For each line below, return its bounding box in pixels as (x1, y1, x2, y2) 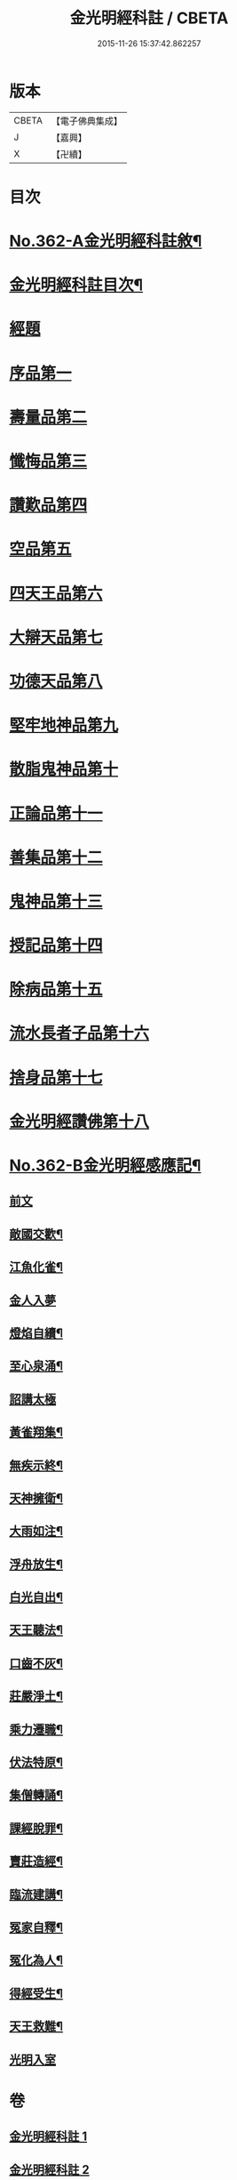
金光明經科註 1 (9, 2129, 88, 2144)
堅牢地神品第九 (9, 715, 119, 736)
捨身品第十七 (9, 1067, 104, 1088)
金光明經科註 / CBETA (69, 8, 229, 28)
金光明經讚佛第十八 (9, 1111, 150, 1131)
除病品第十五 (9, 979, 104, 1000)
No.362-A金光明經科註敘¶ (9, 231, 202, 252)
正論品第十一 (9, 803, 104, 824)
